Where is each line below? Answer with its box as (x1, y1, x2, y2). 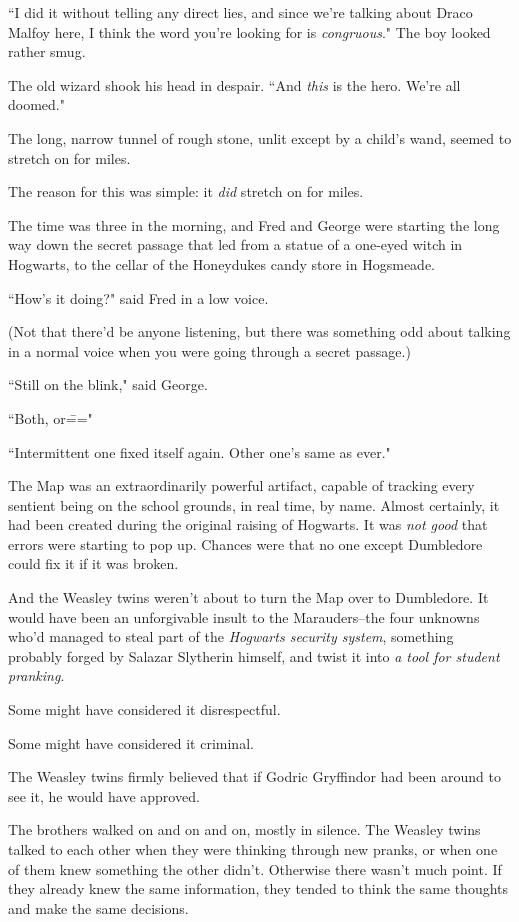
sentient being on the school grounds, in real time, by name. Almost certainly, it (8, 494, 500, 515)
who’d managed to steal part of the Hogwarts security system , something (8, 626, 454, 647)
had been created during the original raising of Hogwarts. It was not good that (8, 514, 488, 535)
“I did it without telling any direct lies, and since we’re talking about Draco (8, 2, 473, 22)
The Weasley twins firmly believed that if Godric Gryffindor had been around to (8, 766, 501, 787)
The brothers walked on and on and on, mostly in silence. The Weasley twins (8, 819, 481, 840)
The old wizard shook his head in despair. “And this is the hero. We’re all (8, 74, 461, 95)
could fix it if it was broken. (8, 553, 179, 574)
